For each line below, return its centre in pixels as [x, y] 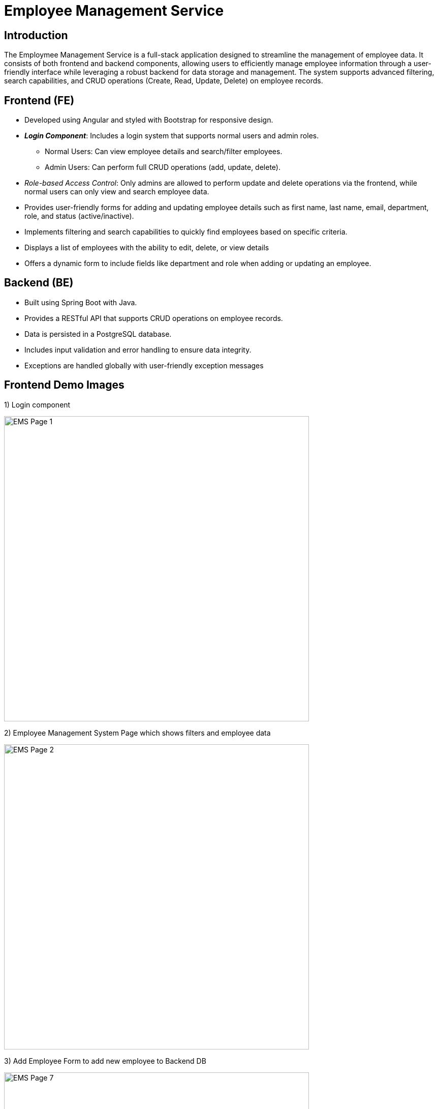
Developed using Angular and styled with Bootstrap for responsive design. [149, 120]
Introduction [36, 35]
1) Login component [37, 404]
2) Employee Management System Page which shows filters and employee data [137, 733]
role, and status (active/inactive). [79, 216]
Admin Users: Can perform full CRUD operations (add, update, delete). [163, 167]
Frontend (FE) [39, 100]
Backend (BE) [39, 283]
